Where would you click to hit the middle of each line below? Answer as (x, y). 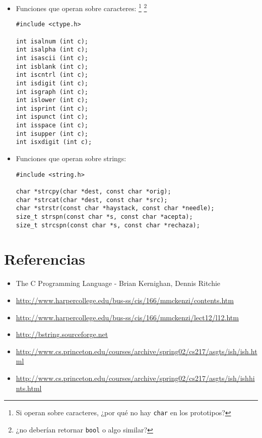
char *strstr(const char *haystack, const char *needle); (115, 208)
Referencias (45, 259)
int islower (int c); (52, 100)
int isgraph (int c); (52, 92)
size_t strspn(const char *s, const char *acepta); (104, 216)
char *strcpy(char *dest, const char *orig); (93, 191)
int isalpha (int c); (52, 50)
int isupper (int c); (52, 134)
